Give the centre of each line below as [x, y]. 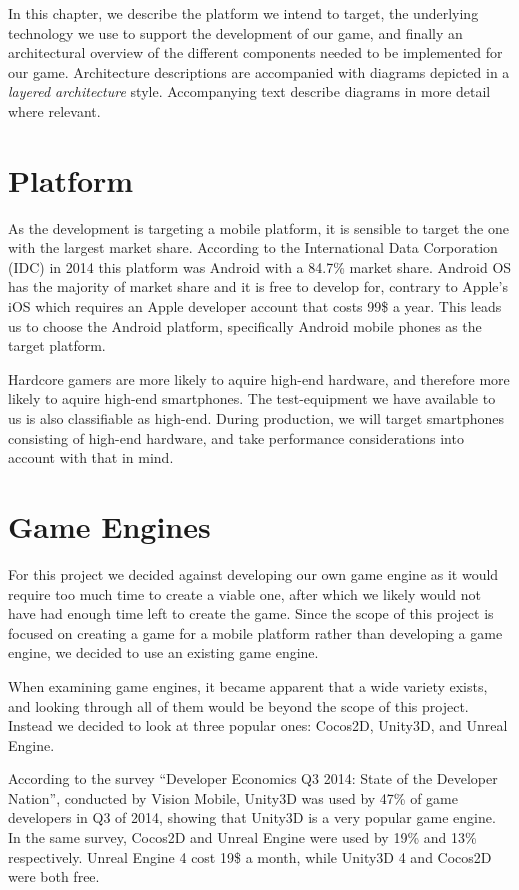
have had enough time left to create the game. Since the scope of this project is [251, 613]
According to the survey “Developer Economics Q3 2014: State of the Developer [253, 778]
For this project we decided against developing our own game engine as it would [253, 573]
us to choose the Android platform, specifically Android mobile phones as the [245, 325]
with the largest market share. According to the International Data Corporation [253, 247]
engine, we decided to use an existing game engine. [163, 652]
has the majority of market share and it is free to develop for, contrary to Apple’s [258, 286]
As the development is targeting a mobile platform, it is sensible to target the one [258, 227]
